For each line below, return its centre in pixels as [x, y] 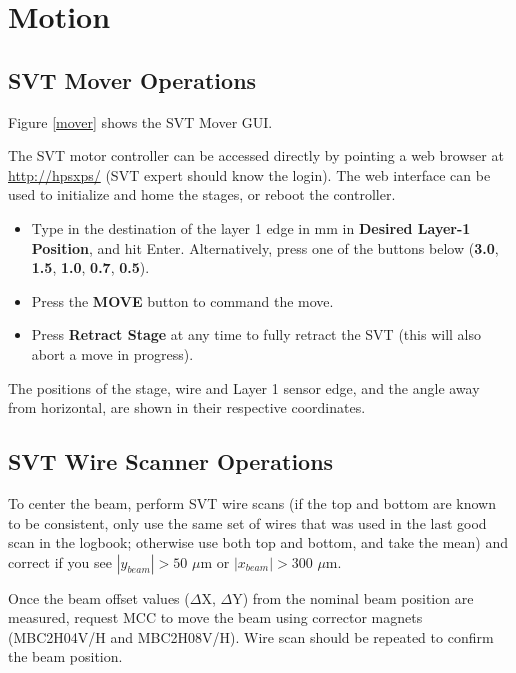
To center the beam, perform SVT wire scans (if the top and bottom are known [252, 502]
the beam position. [65, 656]
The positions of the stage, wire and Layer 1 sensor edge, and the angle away [244, 387]
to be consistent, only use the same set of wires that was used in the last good [247, 522]
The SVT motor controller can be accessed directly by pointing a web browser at [256, 155]
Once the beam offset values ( [99, 597]
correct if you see [60, 561]
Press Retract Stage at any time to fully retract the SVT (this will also [256, 334]
